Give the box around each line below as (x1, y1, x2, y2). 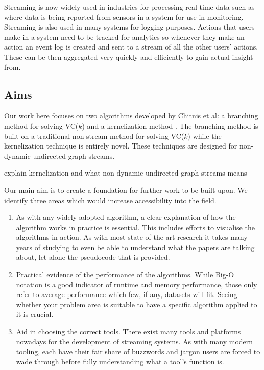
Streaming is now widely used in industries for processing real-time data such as (4, 2, 255, 12)
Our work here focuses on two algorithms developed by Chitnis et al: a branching (4, 110, 258, 121)
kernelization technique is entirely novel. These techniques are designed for (4, 140, 237, 151)
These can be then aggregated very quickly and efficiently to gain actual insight (4, 51, 253, 62)
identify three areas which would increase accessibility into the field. (4, 194, 217, 205)
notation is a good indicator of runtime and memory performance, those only (16, 279, 257, 289)
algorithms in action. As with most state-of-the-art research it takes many (16, 232, 248, 242)
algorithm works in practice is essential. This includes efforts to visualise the (16, 221, 255, 232)
